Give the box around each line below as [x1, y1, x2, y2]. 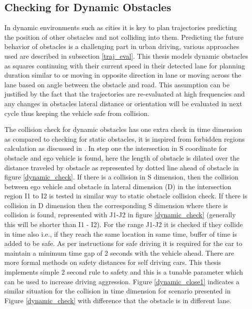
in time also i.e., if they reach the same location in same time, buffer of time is [4, 228, 237, 239]
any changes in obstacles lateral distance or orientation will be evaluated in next [4, 98, 242, 108]
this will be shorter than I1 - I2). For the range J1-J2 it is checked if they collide [4, 219, 243, 229]
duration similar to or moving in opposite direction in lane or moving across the [4, 70, 241, 80]
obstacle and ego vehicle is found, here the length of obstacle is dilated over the [4, 152, 240, 163]
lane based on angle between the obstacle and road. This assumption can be [4, 79, 230, 89]
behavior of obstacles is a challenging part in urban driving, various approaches [4, 41, 239, 51]
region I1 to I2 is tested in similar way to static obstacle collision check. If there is [4, 191, 248, 201]
